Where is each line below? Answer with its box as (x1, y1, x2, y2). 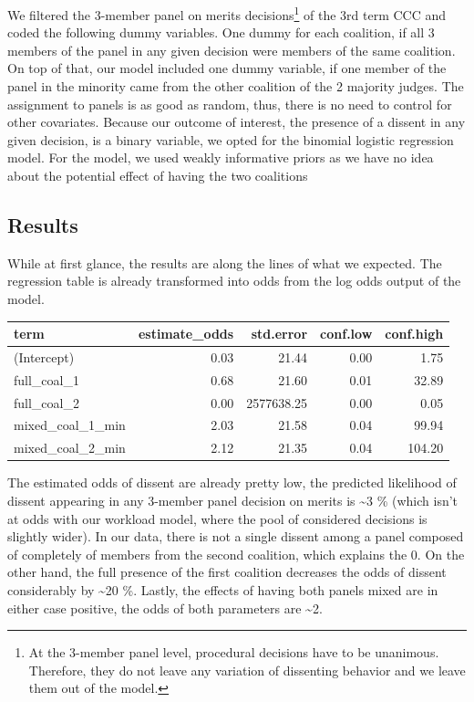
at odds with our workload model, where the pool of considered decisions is (7, 508, 428, 528)
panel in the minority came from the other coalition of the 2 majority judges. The (7, 77, 464, 96)
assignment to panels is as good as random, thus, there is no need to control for (7, 94, 452, 113)
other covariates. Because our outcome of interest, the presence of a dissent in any (7, 112, 466, 131)
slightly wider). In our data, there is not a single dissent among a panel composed (7, 527, 464, 546)
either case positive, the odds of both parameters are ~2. (7, 598, 323, 617)
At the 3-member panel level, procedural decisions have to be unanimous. (28, 643, 439, 662)
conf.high (385, 324, 444, 343)
